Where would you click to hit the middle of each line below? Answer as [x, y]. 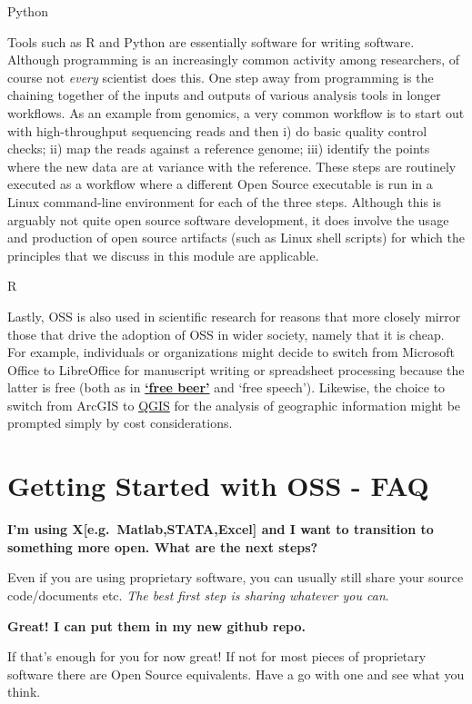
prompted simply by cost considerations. [120, 423]
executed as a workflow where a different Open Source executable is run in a [220, 184]
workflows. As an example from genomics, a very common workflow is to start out [236, 112]
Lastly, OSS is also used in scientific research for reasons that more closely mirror [234, 316]
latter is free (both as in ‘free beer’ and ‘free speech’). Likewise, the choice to [226, 387]
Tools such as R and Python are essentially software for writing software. [211, 41]
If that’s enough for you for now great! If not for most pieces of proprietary [217, 656]
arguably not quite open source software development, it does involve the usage [228, 219]
